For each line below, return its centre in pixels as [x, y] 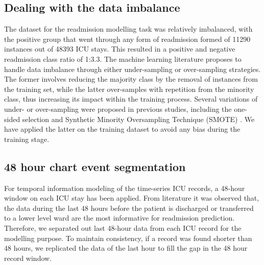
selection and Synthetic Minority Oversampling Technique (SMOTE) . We [138, 119]
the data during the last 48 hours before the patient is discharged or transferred [129, 208]
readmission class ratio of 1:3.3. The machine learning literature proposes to [123, 58]
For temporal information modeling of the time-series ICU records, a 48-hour [125, 188]
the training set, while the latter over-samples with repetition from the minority [129, 89]
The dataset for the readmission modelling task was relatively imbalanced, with [128, 29]
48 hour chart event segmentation [95, 166]
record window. [28, 258]
